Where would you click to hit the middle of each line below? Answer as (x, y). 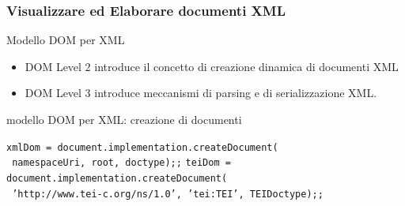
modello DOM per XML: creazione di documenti (124, 119)
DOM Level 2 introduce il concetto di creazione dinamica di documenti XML (212, 66)
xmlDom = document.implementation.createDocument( (142, 147)
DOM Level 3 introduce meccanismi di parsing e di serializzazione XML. (201, 93)
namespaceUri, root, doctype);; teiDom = (121, 163)
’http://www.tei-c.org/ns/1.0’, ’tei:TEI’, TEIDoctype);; (168, 194)
